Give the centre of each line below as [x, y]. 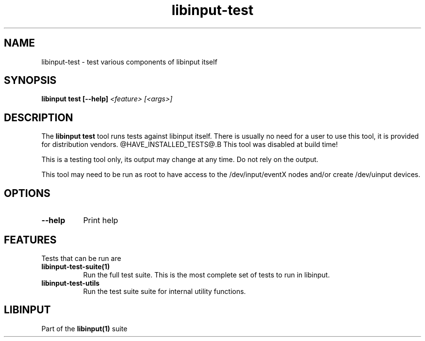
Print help [101, 220]
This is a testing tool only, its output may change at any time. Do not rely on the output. [180, 160]
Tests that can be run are [81, 258]
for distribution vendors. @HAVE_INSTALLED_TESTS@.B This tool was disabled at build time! [190, 145]
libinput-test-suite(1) [76, 266]
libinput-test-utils [71, 283]
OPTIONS [27, 193]
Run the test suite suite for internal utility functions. [164, 291]
